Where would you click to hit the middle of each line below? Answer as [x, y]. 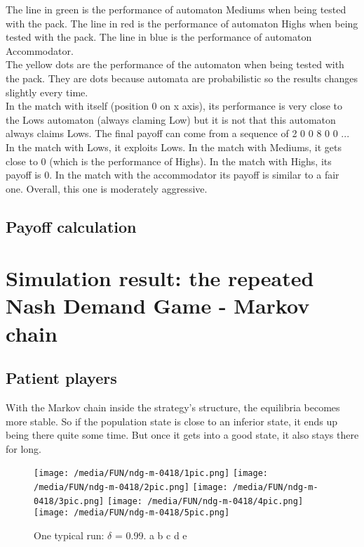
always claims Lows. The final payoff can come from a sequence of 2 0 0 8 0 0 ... [178, 133]
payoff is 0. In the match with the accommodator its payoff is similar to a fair [173, 175]
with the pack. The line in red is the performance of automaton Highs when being [182, 23]
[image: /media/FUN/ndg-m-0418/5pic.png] [132, 513]
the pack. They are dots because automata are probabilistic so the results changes [182, 78]
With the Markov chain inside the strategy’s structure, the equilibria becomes [173, 407]
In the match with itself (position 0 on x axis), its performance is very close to [174, 106]
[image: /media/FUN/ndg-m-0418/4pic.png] [205, 501]
